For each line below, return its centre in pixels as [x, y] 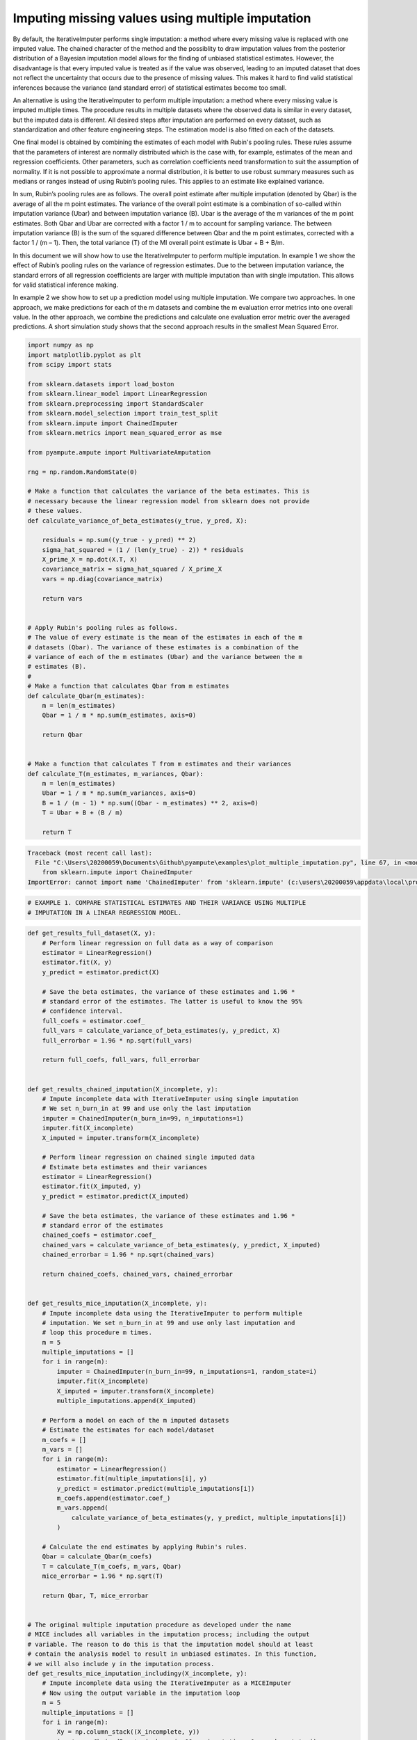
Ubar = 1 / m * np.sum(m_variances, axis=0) [119, 793]
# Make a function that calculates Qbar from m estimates [128, 686]
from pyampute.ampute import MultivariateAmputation [119, 452]
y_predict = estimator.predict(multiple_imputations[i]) [156, 1488]
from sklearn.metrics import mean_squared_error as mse [125, 433]
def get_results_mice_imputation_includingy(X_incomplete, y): [138, 1673]
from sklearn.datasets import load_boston [101, 384]
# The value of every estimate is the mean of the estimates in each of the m [165, 638]
